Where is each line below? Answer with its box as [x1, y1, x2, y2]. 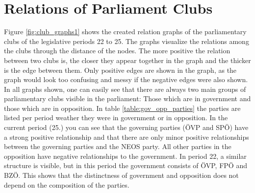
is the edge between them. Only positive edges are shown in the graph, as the [4, 64, 237, 75]
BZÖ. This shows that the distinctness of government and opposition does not [4, 170, 239, 180]
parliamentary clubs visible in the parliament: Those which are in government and [4, 93, 251, 104]
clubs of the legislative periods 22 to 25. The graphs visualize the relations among [4, 36, 249, 46]
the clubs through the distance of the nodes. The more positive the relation [4, 45, 230, 56]
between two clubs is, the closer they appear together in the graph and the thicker [4, 55, 251, 65]
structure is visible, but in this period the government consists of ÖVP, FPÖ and [4, 160, 247, 171]
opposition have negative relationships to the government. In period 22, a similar [4, 150, 247, 161]
